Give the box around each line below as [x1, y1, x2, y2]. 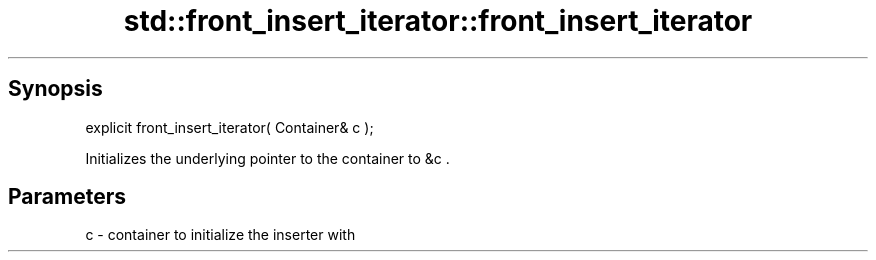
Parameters [8, 184, 126, 210]
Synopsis [8, 76, 103, 102]
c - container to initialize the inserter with [85, 226, 356, 244]
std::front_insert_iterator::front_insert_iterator [123, 4, 753, 38]
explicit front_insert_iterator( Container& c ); [85, 118, 374, 136]
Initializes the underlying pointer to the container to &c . [85, 149, 450, 167]
